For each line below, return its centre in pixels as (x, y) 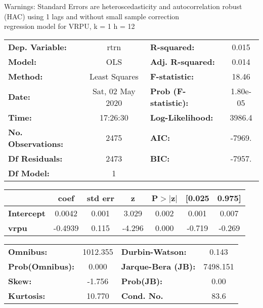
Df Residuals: (35, 158)
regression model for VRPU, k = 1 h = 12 (70, 26)
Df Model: (29, 173)
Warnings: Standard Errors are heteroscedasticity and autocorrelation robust (123, 6)
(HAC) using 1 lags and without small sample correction (92, 16)
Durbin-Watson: (154, 251)
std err (100, 198)
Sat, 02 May (114, 91)
